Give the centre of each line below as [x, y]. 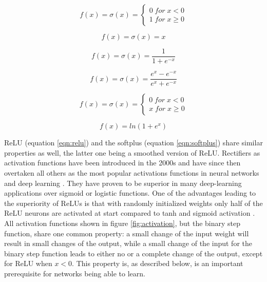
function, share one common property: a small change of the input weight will [127, 233]
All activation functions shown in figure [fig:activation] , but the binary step [122, 223]
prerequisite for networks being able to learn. [75, 273]
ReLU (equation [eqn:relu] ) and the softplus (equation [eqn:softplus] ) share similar [133, 143]
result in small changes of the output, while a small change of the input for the [128, 243]
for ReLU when [28, 263]
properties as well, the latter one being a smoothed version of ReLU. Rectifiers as [132, 152]
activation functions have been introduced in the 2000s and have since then [122, 163]
